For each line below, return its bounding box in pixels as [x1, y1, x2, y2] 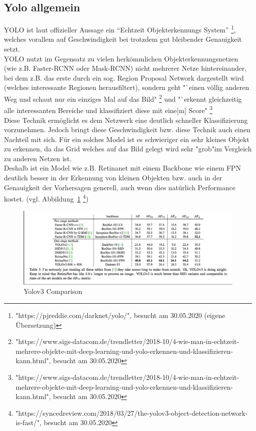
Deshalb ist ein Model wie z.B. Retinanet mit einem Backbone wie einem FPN [4, 163, 241, 173]
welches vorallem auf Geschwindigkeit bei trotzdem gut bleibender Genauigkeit [4, 34, 242, 44]
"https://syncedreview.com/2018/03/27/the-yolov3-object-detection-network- [15, 407, 248, 418]
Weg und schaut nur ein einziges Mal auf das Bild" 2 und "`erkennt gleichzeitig [4, 92, 242, 104]
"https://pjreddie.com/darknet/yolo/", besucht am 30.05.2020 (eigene [15, 310, 225, 320]
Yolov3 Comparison [24, 286, 83, 296]
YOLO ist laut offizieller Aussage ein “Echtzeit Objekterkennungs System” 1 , [4, 23, 236, 34]
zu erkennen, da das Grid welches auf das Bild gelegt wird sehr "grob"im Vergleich [4, 144, 252, 154]
